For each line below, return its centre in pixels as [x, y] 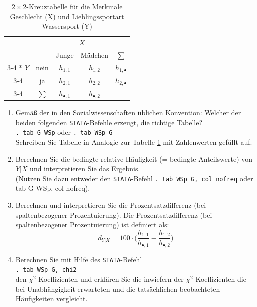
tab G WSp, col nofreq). [53, 188]
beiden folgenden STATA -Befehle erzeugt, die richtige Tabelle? [109, 122]
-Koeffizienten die [219, 279]
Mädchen [95, 55]
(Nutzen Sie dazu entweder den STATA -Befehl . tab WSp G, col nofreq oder [134, 178]
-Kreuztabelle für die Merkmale [75, 6]
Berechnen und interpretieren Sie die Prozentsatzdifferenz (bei [111, 205]
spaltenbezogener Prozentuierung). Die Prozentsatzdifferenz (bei [114, 215]
